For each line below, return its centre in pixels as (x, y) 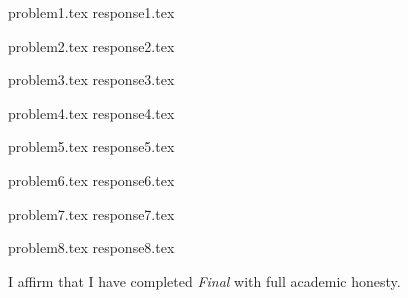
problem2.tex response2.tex (91, 45)
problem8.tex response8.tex (91, 247)
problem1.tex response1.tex (91, 12)
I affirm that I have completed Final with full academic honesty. (204, 280)
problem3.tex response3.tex (91, 79)
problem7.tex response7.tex (91, 213)
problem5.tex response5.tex (91, 146)
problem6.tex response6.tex (91, 179)
